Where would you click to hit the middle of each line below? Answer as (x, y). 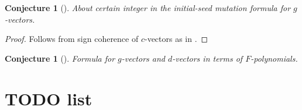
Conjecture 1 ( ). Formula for (60, 58)
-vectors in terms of (207, 58)
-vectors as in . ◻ (176, 39)
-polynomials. (274, 58)
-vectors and (143, 58)
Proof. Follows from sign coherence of (72, 39)
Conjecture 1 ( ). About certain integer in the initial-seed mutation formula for (148, 8)
